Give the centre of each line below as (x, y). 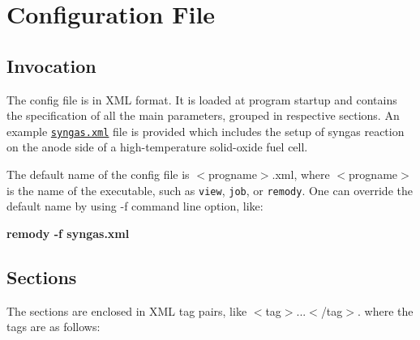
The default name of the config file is (98, 174)
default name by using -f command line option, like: (135, 206)
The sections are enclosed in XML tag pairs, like (127, 310)
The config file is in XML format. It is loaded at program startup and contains (202, 99)
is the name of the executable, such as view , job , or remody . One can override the (210, 190)
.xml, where (301, 174)
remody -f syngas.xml (68, 233)
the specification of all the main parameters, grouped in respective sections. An (203, 115)
